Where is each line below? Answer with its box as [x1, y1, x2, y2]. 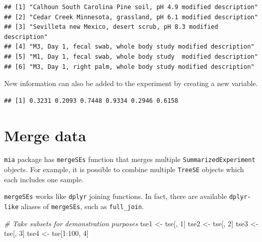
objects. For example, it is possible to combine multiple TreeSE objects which [4, 164, 244, 175]
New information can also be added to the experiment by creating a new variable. [4, 78, 258, 89]
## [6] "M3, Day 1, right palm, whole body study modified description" [4, 63, 254, 70]
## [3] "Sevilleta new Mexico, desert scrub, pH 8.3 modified [4, 23, 218, 31]
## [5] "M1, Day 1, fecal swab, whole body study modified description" [4, 53, 258, 60]
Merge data [4, 125, 86, 145]
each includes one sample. [4, 174, 84, 184]
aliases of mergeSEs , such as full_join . [21, 201, 144, 212]
